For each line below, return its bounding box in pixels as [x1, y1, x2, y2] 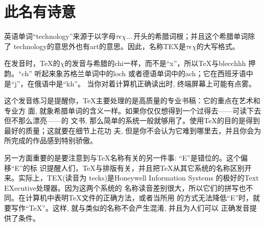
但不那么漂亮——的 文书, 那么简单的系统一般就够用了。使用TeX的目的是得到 [4, 115, 260, 126]
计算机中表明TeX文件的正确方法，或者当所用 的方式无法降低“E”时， [25, 192, 253, 203]
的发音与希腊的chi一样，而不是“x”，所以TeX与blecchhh [64, 58, 246, 69]
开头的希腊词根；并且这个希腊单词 [133, 31, 248, 41]
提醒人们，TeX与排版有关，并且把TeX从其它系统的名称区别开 [46, 162, 252, 173]
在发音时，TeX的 [4, 58, 60, 69]
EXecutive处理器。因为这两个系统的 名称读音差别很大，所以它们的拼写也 [4, 182, 246, 193]
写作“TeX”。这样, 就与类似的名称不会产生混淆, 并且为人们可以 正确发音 [11, 202, 250, 213]
